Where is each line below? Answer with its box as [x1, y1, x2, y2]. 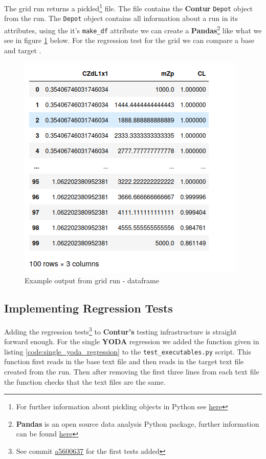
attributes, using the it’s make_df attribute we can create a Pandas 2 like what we [4, 23, 262, 35]
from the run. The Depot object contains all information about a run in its [4, 13, 238, 24]
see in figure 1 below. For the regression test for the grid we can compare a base [4, 35, 255, 46]
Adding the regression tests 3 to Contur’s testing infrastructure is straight [4, 324, 237, 337]
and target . [4, 45, 41, 55]
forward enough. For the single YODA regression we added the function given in [4, 336, 259, 347]
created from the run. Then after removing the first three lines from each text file [4, 366, 259, 377]
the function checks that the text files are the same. [4, 376, 166, 387]
